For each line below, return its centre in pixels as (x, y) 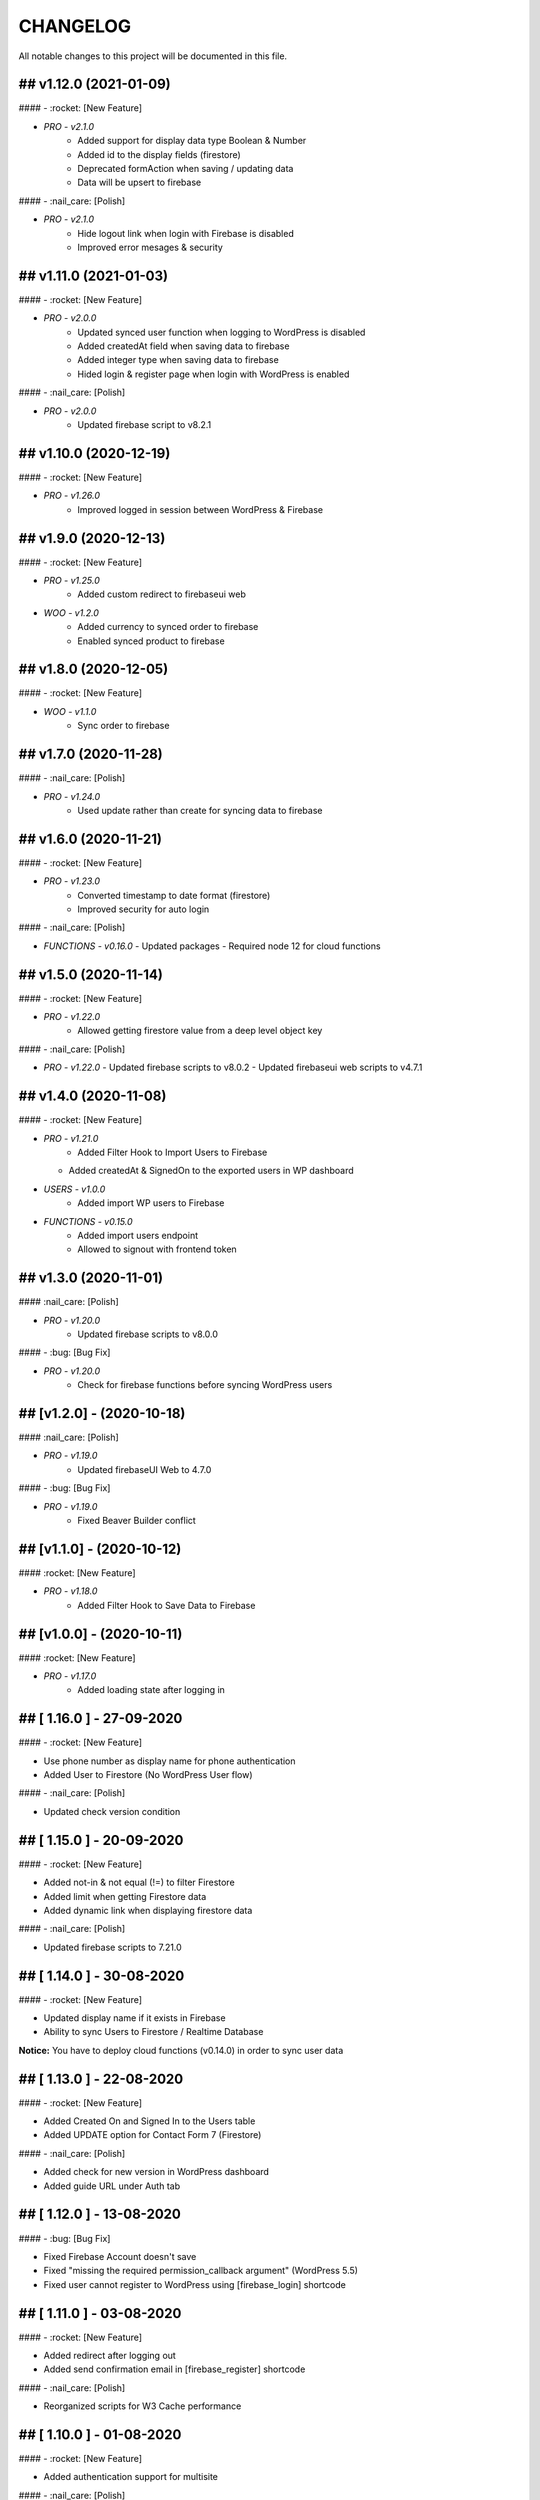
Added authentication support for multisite (131, 2477)
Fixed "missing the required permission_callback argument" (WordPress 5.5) (201, 2271)
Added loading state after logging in (151, 1690)
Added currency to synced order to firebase (168, 627)
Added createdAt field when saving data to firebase (183, 346)
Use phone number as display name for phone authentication (169, 1761)
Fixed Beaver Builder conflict (137, 1520)
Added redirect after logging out (110, 2356)
